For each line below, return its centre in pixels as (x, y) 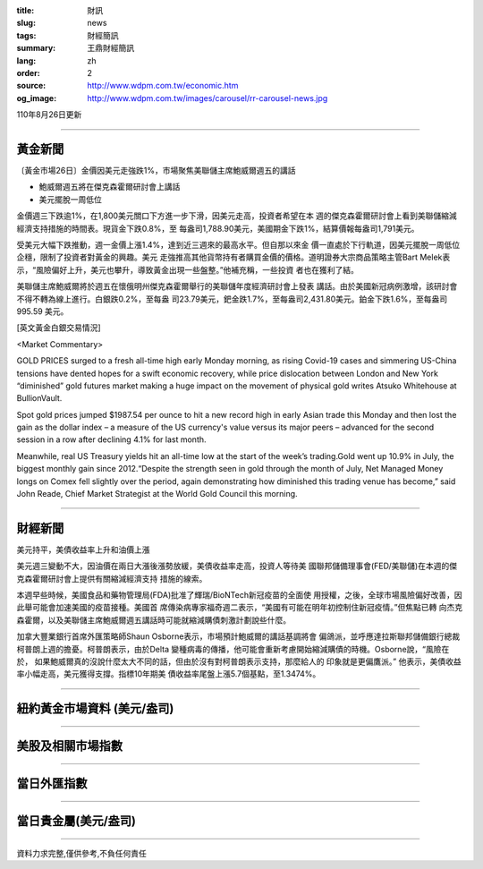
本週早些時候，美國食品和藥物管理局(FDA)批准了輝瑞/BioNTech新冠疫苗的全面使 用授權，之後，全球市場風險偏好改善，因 (239, 595)
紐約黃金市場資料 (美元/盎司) (95, 708)
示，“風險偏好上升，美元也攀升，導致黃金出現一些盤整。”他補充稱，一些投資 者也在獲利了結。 (188, 269)
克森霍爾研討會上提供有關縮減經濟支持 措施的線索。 (112, 578)
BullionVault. (39, 398)
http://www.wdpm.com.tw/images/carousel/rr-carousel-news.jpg (208, 98)
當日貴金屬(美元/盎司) (76, 821)
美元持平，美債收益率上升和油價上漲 (83, 550)
